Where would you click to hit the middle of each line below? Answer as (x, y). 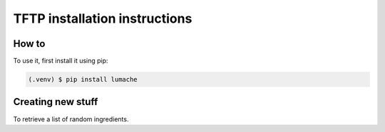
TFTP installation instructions (103, 18)
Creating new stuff (56, 102)
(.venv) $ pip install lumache (83, 79)
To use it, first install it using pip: (61, 61)
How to (29, 44)
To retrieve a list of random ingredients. (71, 119)
